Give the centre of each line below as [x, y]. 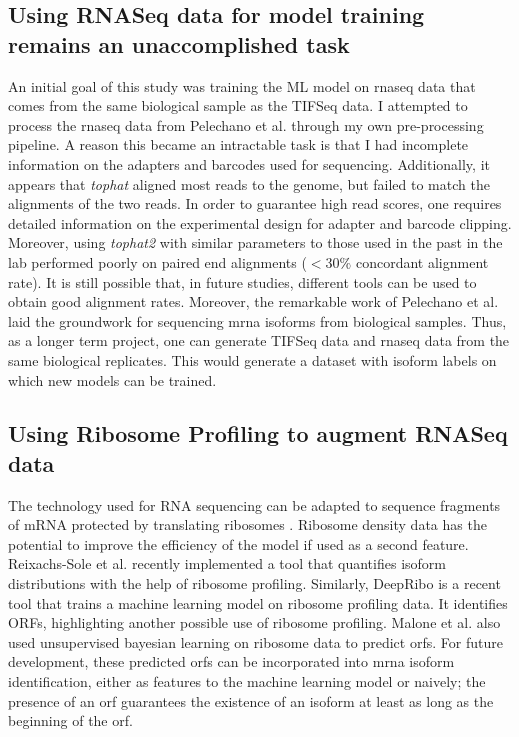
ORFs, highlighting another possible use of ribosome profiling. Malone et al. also [254, 622]
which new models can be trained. [112, 379]
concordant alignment [422, 261]
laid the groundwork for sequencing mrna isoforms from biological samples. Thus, [257, 320]
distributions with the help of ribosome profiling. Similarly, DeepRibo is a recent [254, 583]
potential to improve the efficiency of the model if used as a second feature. [238, 543]
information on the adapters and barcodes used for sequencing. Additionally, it [249, 163]
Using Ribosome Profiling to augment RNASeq [258, 433]
